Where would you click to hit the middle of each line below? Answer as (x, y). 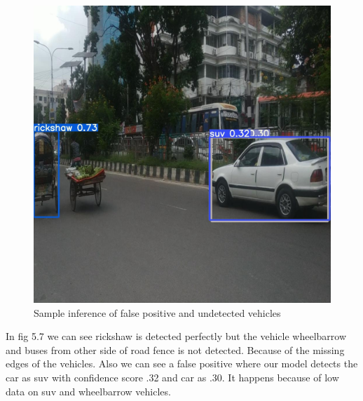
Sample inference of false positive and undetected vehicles (157, 312)
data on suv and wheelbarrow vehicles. (88, 391)
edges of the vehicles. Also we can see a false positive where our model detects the (182, 363)
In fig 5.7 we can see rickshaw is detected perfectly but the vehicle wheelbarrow (176, 336)
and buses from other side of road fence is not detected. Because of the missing (175, 349)
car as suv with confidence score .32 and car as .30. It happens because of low (172, 377)
